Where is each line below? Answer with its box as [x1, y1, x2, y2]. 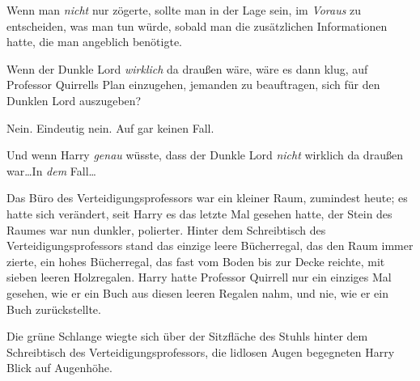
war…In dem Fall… [6, 162, 96, 179]
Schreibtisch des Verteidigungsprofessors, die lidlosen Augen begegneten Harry [6, 343, 395, 360]
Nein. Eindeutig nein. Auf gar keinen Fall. [6, 119, 214, 136]
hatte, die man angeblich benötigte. [6, 33, 183, 50]
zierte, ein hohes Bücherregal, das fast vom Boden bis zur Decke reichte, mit [6, 252, 385, 269]
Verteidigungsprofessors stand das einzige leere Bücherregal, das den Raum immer [6, 237, 414, 254]
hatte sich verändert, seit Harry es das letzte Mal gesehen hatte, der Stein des [6, 205, 392, 222]
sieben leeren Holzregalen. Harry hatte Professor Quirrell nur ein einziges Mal [6, 269, 392, 286]
